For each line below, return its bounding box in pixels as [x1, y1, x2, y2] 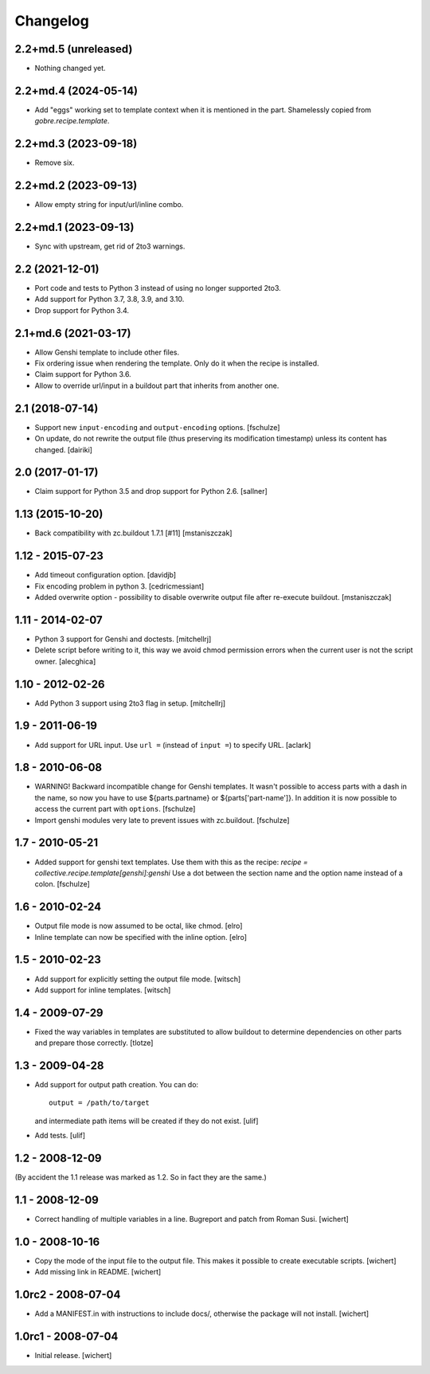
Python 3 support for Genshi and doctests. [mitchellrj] [34, 634, 212, 644]
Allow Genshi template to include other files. [34, 347, 180, 357]
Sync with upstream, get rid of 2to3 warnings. [34, 241, 186, 251]
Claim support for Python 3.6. [34, 370, 131, 379]
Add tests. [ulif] [34, 1131, 85, 1141]
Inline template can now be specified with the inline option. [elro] [34, 932, 247, 941]
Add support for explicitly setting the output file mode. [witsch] [34, 974, 241, 984]
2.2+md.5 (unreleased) [14, 42, 133, 56]
